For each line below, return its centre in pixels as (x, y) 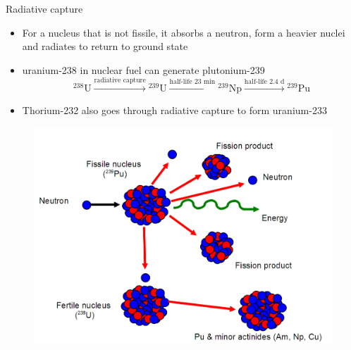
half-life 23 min (192, 82)
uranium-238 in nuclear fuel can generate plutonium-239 (143, 69)
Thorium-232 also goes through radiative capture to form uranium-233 (174, 110)
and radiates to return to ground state (105, 46)
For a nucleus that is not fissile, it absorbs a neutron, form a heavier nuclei (184, 32)
